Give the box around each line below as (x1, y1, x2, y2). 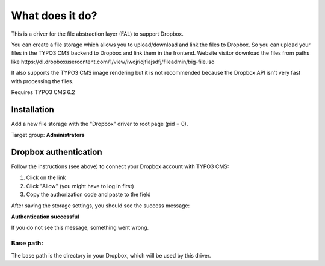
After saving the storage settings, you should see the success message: (11, 202, 190, 209)
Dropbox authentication (11, 147, 102, 157)
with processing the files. (11, 77, 74, 84)
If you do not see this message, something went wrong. (11, 224, 149, 232)
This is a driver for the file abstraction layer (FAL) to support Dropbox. (11, 30, 184, 37)
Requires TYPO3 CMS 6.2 (11, 88, 75, 96)
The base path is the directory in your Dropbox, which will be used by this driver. (11, 252, 211, 259)
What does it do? (11, 9, 97, 22)
